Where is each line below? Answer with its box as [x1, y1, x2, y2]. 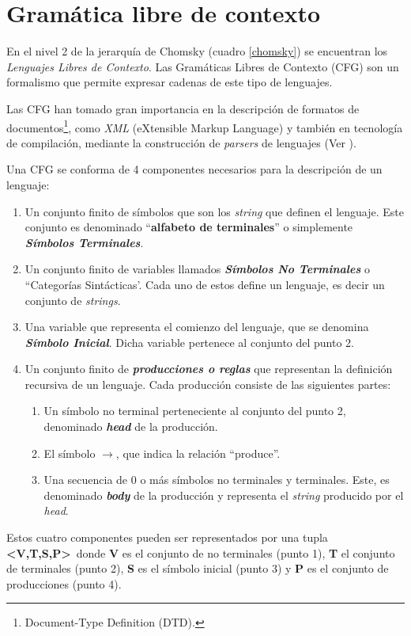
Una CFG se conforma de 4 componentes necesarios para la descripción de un [6, 161, 383, 177]
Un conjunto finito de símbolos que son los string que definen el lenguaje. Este [25, 203, 405, 219]
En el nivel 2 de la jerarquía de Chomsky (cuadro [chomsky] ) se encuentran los [6, 43, 388, 59]
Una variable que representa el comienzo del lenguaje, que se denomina [25, 318, 369, 335]
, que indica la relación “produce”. [115, 444, 281, 461]
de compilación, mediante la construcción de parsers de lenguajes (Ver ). [6, 134, 356, 150]
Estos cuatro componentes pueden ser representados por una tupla [6, 529, 328, 546]
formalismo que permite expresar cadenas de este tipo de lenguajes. [6, 74, 333, 90]
